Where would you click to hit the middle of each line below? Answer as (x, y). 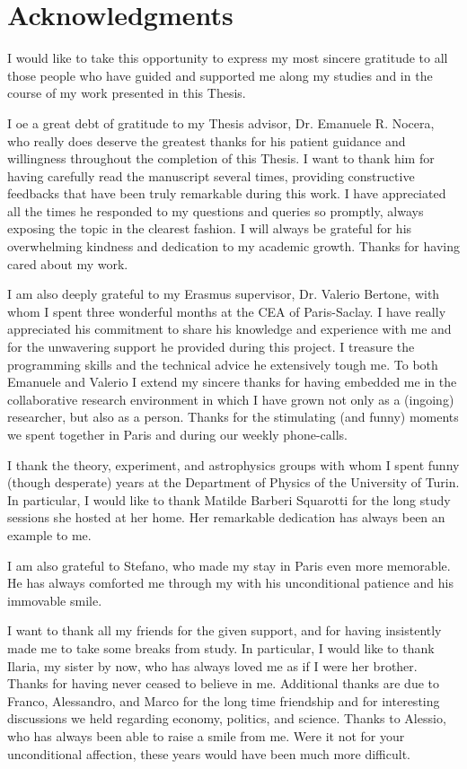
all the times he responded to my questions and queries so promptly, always (216, 210)
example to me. (49, 534)
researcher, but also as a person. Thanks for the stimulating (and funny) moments (233, 417)
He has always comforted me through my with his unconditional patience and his (230, 583)
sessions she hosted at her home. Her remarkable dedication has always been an (226, 517)
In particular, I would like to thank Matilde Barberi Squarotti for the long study (229, 499)
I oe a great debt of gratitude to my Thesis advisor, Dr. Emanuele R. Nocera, (221, 122)
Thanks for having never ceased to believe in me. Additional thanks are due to (224, 683)
